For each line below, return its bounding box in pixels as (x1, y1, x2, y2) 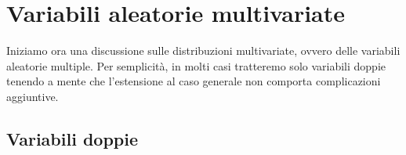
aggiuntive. (6, 88, 59, 104)
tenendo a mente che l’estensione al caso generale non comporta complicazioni (6, 73, 381, 89)
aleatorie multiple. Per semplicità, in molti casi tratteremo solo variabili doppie (6, 57, 386, 74)
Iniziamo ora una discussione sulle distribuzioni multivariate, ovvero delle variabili (6, 42, 401, 59)
